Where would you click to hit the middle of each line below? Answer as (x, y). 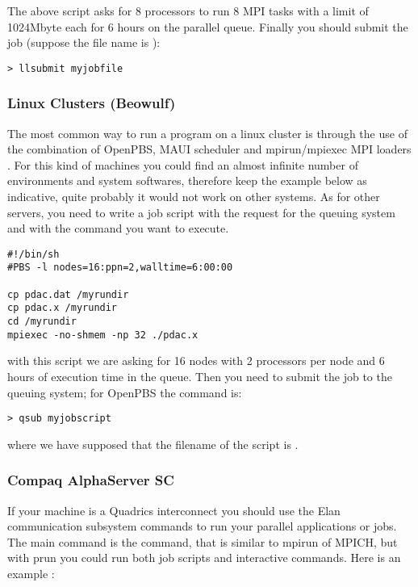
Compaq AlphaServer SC (91, 480)
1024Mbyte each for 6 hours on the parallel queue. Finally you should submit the (208, 26)
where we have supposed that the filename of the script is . (153, 444)
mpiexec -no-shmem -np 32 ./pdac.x (103, 335)
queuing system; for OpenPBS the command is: (125, 392)
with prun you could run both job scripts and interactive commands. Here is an (204, 558)
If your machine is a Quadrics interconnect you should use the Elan (174, 510)
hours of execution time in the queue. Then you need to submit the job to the (200, 376)
